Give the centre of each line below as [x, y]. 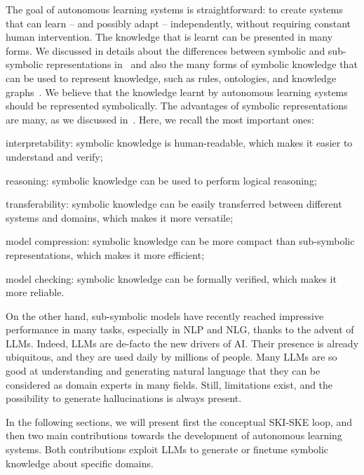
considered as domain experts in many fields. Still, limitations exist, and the [169, 384]
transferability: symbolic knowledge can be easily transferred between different [174, 204]
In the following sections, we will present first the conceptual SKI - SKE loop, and [179, 421]
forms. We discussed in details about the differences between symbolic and [166, 50]
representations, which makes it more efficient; [105, 254]
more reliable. [35, 292]
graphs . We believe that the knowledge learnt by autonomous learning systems [177, 92]
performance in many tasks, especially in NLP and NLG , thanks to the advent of [180, 329]
